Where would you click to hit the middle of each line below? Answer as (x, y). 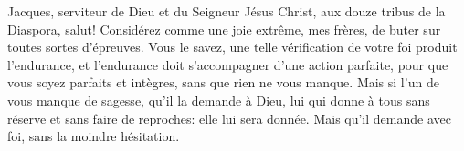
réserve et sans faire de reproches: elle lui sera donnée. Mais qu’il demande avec (229, 118)
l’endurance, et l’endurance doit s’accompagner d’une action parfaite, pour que (228, 64)
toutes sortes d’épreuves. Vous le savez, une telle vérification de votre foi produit (232, 47)
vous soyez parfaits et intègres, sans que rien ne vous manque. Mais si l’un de (223, 82)
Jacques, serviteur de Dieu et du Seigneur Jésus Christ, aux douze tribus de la (227, 11)
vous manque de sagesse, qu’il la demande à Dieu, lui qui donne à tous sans (219, 100)
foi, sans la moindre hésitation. (94, 136)
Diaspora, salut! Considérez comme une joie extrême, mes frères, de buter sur (224, 29)
